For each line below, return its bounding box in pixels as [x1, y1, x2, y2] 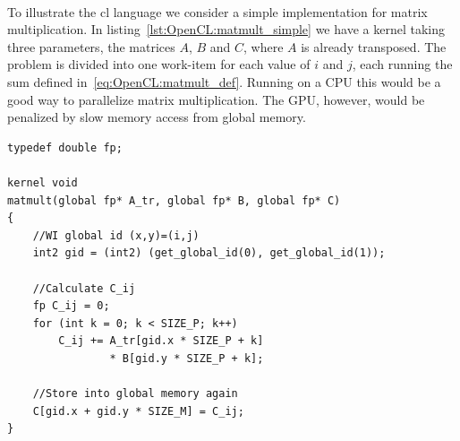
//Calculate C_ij [32, 281, 136, 295]
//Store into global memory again [32, 387, 238, 401]
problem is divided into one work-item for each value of [7, 55, 311, 73]
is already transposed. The [301, 37, 447, 56]
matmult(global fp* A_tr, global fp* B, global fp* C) [7, 194, 341, 207]
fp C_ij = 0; [32, 299, 110, 313]
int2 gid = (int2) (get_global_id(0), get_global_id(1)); [32, 246, 386, 260]
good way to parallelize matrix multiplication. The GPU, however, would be [7, 90, 425, 108]
